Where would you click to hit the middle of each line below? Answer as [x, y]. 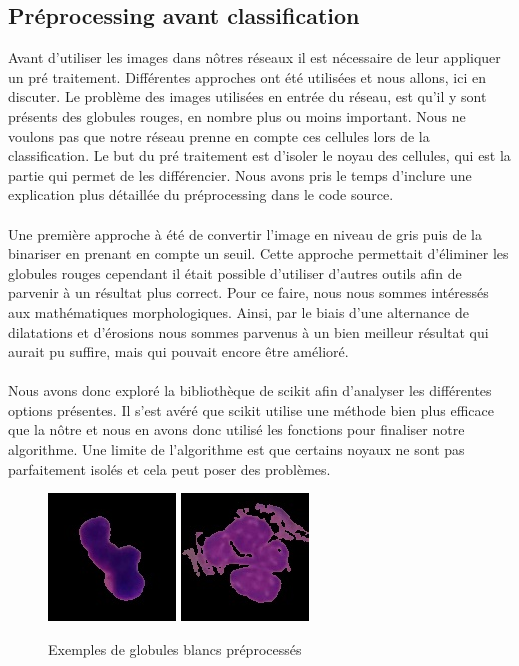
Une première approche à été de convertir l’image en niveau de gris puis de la [245, 233]
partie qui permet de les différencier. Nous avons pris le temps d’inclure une [240, 174]
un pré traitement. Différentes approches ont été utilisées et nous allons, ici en [247, 76]
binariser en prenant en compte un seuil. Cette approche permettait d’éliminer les [258, 253]
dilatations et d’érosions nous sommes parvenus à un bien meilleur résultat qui [248, 331]
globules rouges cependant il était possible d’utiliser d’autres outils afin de [235, 272]
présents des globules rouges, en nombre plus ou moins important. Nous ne [237, 115]
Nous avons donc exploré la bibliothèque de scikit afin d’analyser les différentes [250, 390]
